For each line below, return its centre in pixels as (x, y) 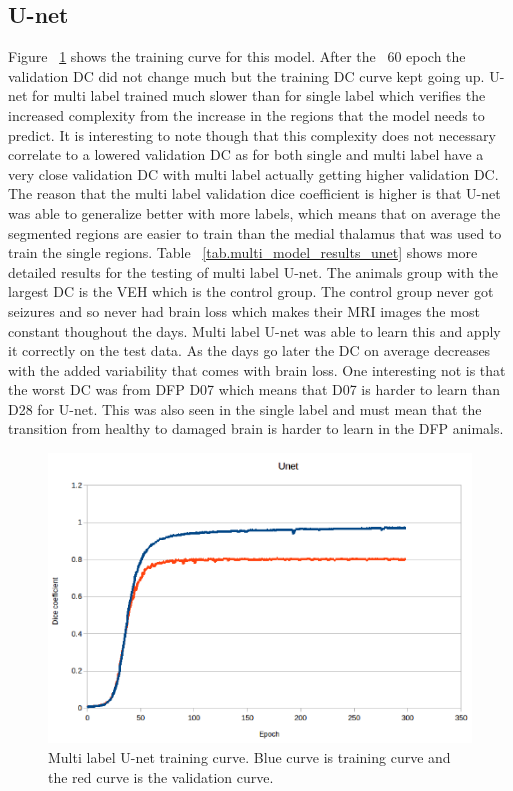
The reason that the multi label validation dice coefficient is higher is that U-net (254, 193)
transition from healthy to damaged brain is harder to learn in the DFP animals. (256, 428)
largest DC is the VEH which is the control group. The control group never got (251, 291)
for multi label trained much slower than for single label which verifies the (259, 95)
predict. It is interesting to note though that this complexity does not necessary (252, 134)
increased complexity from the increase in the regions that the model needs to (246, 114)
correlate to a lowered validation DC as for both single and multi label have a (246, 154)
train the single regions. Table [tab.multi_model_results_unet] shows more (243, 252)
